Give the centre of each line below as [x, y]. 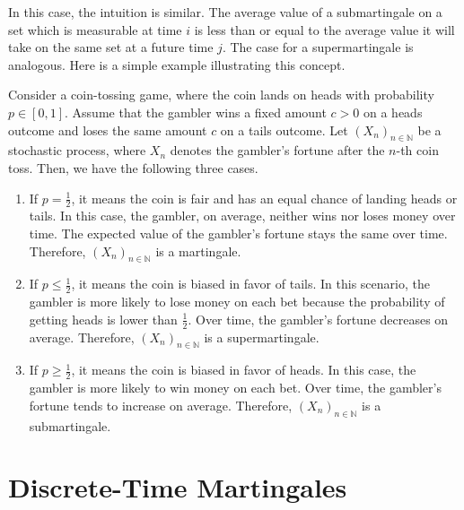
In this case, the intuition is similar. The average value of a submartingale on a [225, 12]
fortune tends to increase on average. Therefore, [161, 405]
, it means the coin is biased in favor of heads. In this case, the [244, 370]
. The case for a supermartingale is [318, 47]
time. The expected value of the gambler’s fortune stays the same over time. [238, 233]
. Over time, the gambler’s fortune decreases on [318, 319]
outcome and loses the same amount [108, 130]
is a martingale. [198, 251]
